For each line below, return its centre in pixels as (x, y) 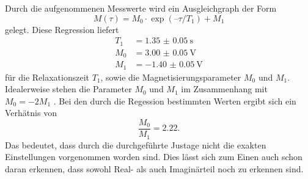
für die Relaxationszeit (47, 77)
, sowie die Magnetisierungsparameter (171, 77)
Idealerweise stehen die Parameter (68, 89)
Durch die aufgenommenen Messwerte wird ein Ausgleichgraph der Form (141, 8)
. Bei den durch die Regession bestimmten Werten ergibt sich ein (175, 100)
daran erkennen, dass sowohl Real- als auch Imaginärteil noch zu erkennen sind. (154, 168)
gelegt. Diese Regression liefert (62, 29)
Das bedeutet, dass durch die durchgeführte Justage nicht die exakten (136, 144)
